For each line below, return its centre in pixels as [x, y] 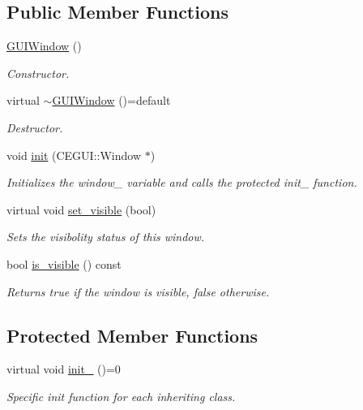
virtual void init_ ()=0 [64, 369]
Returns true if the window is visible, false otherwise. [138, 291]
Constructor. [38, 73]
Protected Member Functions [132, 335]
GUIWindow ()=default [111, 100]
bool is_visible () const [64, 263]
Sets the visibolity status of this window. [106, 237]
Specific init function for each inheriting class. [121, 396]
